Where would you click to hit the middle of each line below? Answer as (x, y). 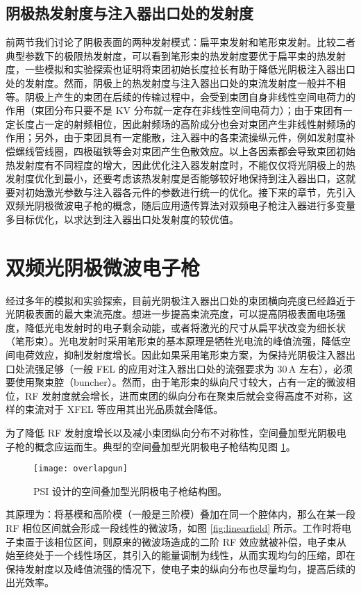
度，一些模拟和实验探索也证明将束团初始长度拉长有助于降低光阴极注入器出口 (180, 69)
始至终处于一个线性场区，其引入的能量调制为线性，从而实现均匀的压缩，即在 (180, 555)
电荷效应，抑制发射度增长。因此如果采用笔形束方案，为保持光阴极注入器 (180, 355)
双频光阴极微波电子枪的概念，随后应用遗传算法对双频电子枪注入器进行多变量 (180, 205)
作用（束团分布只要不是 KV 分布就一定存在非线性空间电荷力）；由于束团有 (174, 110)
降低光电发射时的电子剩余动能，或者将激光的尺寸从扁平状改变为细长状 (185, 327)
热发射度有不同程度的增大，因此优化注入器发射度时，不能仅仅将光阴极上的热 (180, 164)
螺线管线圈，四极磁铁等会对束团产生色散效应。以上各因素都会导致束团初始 (185, 151)
